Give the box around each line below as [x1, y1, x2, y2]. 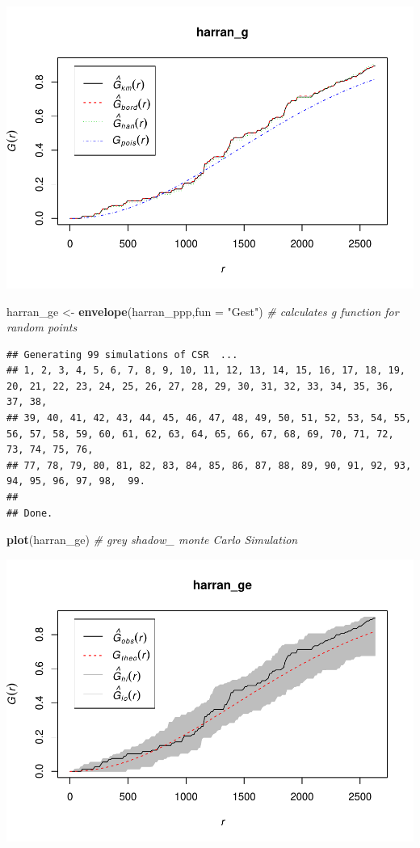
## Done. [6, 507, 53, 519]
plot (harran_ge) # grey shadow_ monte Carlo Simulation [6, 531, 298, 548]
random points [6, 319, 78, 335]
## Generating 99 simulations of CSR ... [6, 348, 238, 361]
